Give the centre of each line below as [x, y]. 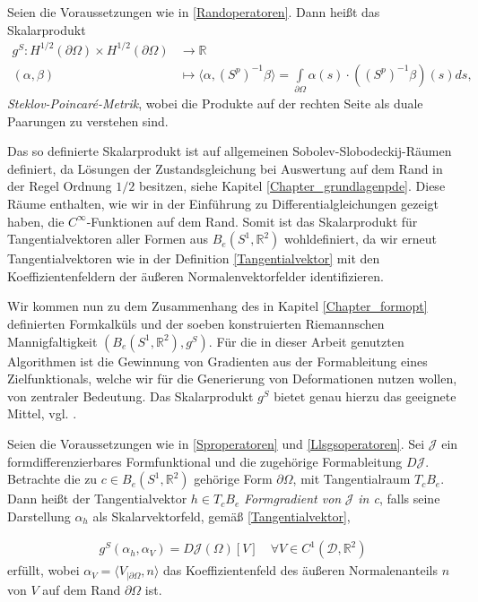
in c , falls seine [399, 499]
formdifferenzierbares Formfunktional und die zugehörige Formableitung [205, 461]
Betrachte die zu [52, 479]
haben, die [36, 221]
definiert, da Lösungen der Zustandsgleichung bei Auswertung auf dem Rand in [225, 168]
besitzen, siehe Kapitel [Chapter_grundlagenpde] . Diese [292, 186]
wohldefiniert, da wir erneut [361, 239]
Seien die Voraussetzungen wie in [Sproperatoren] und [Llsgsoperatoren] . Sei [216, 443]
